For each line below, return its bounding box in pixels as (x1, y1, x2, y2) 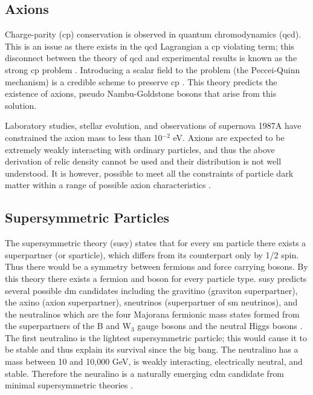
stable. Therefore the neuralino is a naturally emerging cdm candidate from (5, 367, 285, 379)
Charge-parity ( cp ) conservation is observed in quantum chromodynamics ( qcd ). (5, 28, 302, 41)
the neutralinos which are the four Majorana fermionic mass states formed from (5, 307, 300, 320)
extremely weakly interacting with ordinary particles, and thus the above (5, 143, 275, 155)
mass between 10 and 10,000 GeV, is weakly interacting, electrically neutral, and (5, 355, 303, 368)
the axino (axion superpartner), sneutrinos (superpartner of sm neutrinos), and (5, 296, 298, 308)
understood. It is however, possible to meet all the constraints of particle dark (5, 166, 294, 179)
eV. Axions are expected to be (173, 131, 285, 143)
